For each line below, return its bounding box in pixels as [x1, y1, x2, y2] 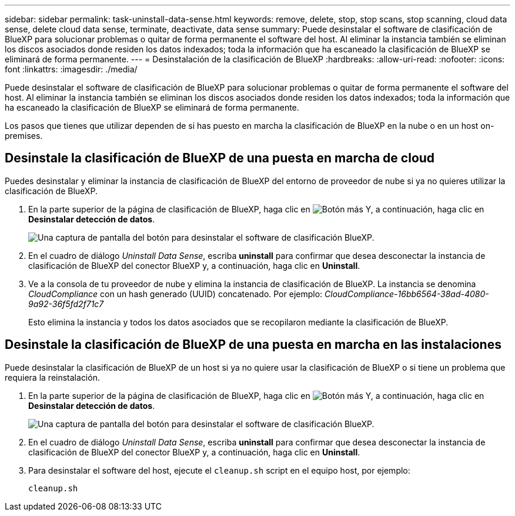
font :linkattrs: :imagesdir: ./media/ [5, 64, 138, 74]
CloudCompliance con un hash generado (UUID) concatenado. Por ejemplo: [28, 288, 323, 299]
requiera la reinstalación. [5, 372, 100, 382]
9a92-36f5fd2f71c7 [28, 298, 104, 309]
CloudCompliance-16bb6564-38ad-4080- [325, 288, 489, 299]
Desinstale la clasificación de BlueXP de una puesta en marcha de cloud [5, 151, 435, 166]
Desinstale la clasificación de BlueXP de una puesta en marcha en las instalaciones [5, 337, 501, 352]
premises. [5, 131, 43, 141]
